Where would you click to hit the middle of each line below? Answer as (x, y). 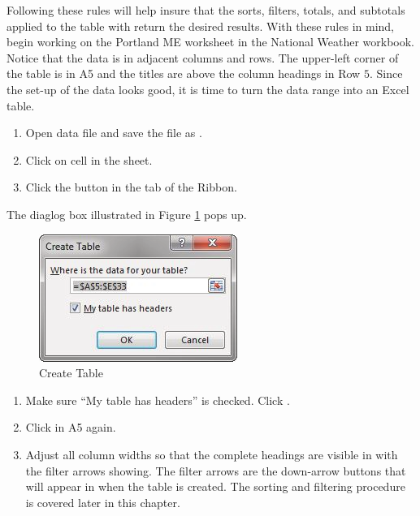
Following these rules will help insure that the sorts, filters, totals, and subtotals (206, 10)
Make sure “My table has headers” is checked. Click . (158, 400)
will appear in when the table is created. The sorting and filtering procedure (215, 486)
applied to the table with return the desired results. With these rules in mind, (200, 26)
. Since (386, 73)
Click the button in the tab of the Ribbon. (131, 187)
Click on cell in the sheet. (89, 159)
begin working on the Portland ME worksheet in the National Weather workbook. (210, 42)
